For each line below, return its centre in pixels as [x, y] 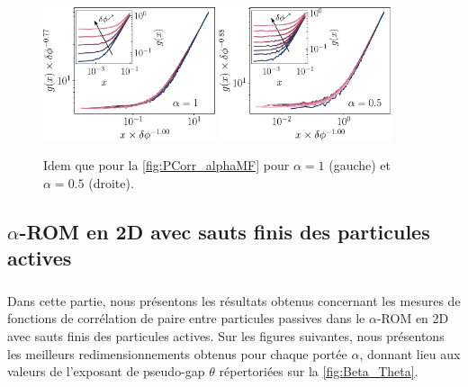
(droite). [111, 182]
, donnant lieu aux [410, 353]
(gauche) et [360, 165]
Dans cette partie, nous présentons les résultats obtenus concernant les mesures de [234, 300]
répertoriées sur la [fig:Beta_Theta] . [319, 371]
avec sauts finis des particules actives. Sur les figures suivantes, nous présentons [226, 336]
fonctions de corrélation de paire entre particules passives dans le [186, 318]
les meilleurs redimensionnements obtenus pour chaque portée [177, 353]
